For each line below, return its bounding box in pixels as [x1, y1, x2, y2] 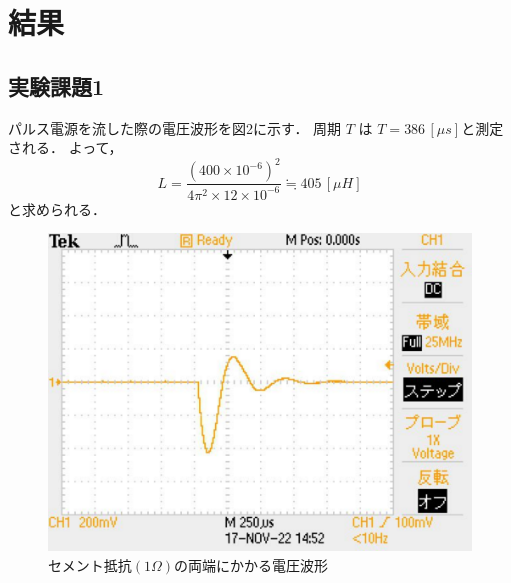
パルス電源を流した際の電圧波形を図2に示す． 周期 [8, 117, 342, 138]
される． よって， [8, 137, 123, 158]
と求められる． [8, 198, 106, 219]
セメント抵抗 [48, 554, 132, 575]
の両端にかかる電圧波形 [174, 554, 329, 575]
